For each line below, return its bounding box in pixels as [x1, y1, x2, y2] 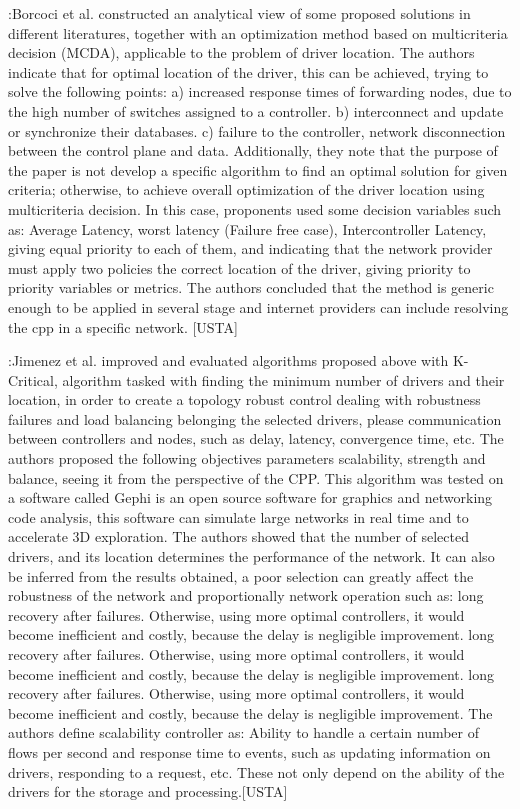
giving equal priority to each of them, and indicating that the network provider [8, 238, 493, 259]
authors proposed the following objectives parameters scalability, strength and [8, 448, 486, 469]
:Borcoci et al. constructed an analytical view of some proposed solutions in [8, 3, 471, 23]
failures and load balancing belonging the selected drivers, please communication [8, 408, 502, 429]
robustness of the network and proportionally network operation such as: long [8, 585, 484, 606]
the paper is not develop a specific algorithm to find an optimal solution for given [8, 159, 508, 180]
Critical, [8, 369, 58, 390]
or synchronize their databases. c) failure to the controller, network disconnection [8, 120, 506, 141]
